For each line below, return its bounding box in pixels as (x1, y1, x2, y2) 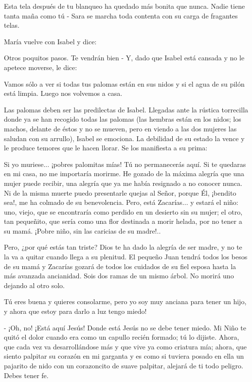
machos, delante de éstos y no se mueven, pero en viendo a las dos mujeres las (4, 123, 237, 133)
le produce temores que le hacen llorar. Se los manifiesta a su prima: (4, 143, 208, 153)
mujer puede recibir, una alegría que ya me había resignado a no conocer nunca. (4, 178, 242, 188)
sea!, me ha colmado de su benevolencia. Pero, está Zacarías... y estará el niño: (4, 197, 238, 207)
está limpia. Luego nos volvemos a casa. (4, 88, 123, 98)
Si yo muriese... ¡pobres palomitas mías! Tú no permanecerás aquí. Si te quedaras (4, 159, 246, 169)
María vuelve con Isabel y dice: (4, 36, 97, 46)
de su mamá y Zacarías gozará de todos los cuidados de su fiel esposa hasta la (4, 261, 236, 271)
